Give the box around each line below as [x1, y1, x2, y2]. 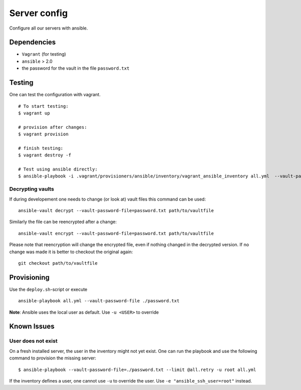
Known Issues [9, 322, 55, 331]
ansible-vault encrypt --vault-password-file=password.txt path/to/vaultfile [18, 231, 214, 236]
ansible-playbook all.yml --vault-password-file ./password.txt [18, 298, 180, 304]
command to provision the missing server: [9, 355, 96, 361]
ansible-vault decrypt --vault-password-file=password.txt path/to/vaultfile [18, 208, 214, 213]
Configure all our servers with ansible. [9, 25, 88, 31]
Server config [9, 8, 68, 19]
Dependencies [9, 38, 56, 47]
